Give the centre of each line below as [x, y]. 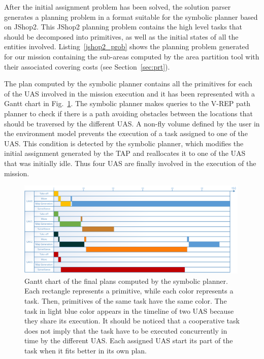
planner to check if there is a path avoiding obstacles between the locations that [128, 113]
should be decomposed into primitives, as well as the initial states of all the [121, 36]
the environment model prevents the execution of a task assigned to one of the [126, 133]
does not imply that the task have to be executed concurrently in [126, 330]
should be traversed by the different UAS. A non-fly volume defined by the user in [132, 123]
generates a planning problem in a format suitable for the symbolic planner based [131, 17]
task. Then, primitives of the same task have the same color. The [126, 301]
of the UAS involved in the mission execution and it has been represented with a [129, 93]
